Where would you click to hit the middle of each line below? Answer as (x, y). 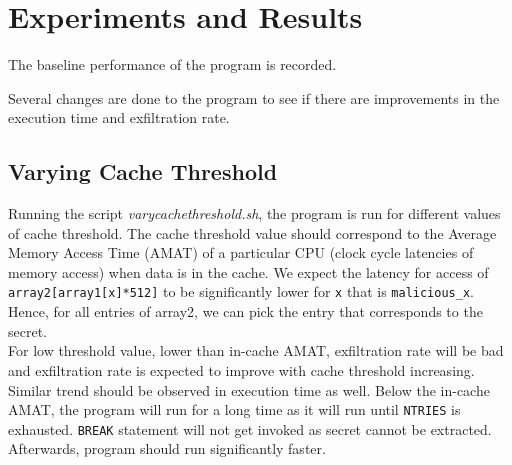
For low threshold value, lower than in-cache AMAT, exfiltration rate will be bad (256, 350)
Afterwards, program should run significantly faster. (167, 448)
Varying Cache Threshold (143, 171)
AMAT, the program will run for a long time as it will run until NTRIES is (234, 409)
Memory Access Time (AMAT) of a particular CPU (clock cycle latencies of (241, 252)
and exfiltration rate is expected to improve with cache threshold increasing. (241, 369)
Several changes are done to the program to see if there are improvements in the (254, 97)
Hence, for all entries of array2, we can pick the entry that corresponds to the (245, 311)
